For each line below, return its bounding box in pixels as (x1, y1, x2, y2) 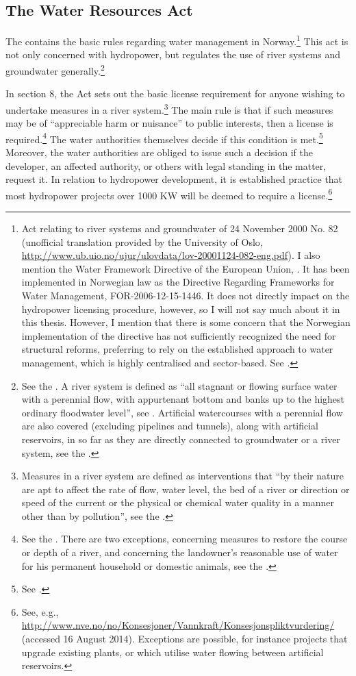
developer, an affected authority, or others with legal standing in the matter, (5, 158, 327, 173)
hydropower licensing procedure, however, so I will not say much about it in (21, 301, 340, 316)
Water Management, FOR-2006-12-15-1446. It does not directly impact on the (21, 288, 350, 302)
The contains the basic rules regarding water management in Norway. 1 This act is (5, 32, 348, 48)
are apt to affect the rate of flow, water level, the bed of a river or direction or (21, 481, 350, 496)
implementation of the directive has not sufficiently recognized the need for (21, 328, 336, 342)
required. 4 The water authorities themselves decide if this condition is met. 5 (5, 129, 323, 146)
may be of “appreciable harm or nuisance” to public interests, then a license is (5, 116, 333, 130)
